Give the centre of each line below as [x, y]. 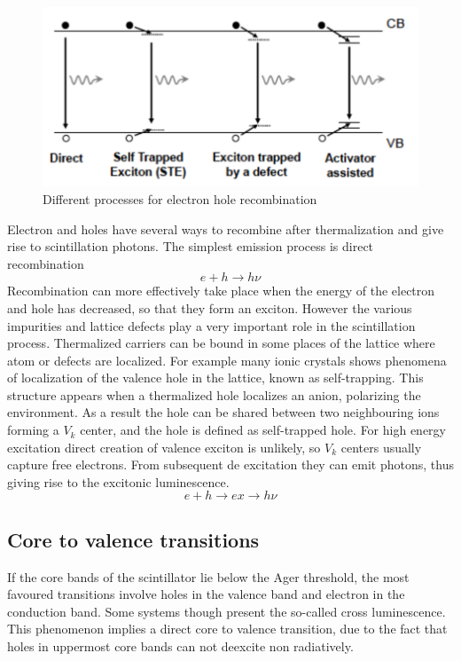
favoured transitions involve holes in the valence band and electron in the [206, 594]
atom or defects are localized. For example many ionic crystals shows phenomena [227, 360]
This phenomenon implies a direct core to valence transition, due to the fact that [227, 629]
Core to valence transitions [133, 539]
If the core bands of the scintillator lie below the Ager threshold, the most [208, 576]
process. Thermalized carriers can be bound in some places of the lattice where [221, 343]
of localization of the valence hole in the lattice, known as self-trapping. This [215, 378]
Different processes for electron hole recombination [180, 198]
